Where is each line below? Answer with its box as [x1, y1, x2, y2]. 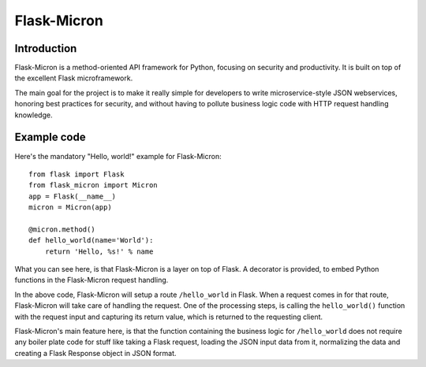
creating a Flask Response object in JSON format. [14, 348, 177, 358]
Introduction [14, 42, 77, 55]
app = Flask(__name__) [28, 191, 117, 201]
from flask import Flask [28, 169, 125, 179]
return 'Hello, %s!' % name [44, 247, 154, 256]
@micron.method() [28, 224, 95, 234]
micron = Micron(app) [28, 203, 112, 212]
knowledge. [14, 110, 53, 120]
